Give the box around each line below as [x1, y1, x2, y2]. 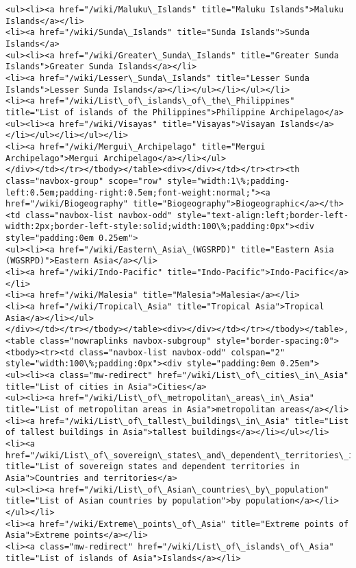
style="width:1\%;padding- [167, 176, 290, 186]
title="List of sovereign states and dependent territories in [5, 462, 300, 472]
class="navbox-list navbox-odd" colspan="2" [79, 347, 285, 357]
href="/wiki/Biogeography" [5, 199, 128, 209]
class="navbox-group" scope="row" [5, 176, 163, 186]
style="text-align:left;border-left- [177, 210, 349, 220]
